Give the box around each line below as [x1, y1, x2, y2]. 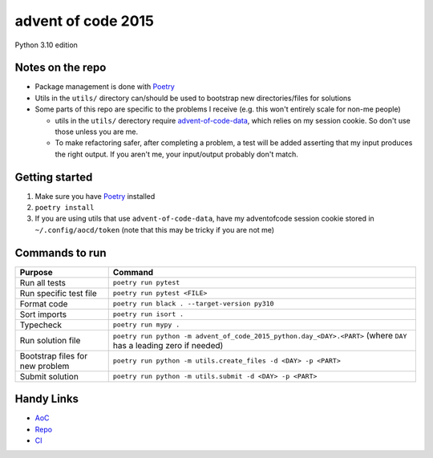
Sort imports [19, 309, 67, 320]
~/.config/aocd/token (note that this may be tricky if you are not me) [34, 225, 275, 234]
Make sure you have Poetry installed [34, 191, 156, 201]
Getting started [14, 170, 93, 184]
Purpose [19, 266, 54, 278]
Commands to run [14, 245, 107, 260]
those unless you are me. [55, 127, 139, 136]
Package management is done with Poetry [34, 82, 176, 91]
